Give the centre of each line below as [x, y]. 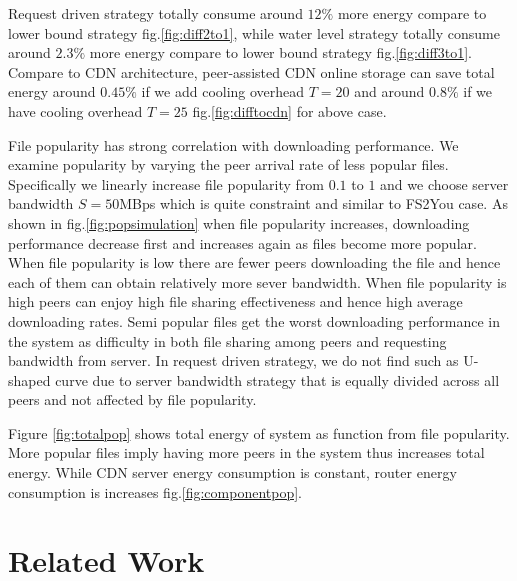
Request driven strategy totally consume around [155, 13]
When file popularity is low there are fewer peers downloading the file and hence [254, 262]
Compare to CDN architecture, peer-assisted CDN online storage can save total [251, 71]
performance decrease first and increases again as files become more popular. [242, 242]
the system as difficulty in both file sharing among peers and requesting [227, 340]
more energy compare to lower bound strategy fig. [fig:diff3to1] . [280, 52]
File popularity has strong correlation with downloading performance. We [233, 144]
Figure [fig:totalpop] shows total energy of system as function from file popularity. [259, 432]
